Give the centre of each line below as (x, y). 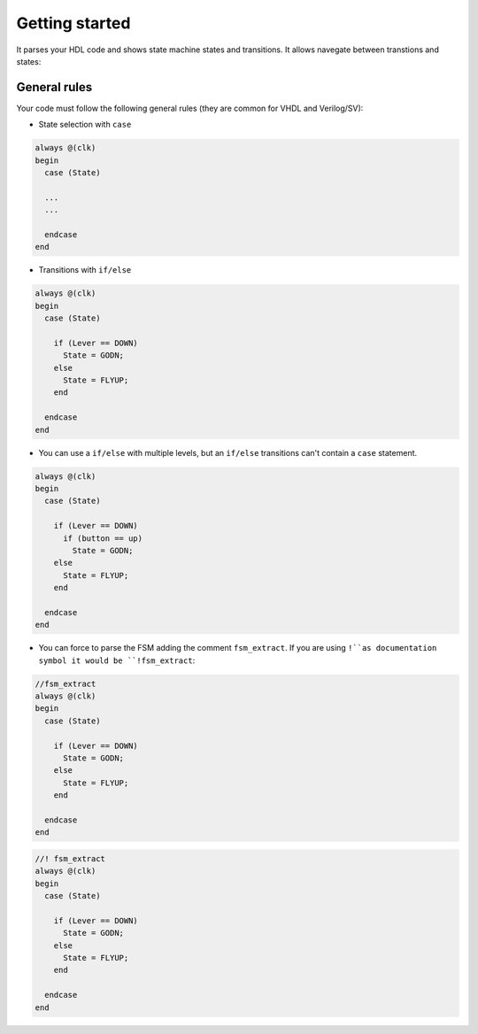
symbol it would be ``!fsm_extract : (117, 660)
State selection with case (85, 125)
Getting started (73, 23)
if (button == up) (103, 538)
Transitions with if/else (85, 270)
